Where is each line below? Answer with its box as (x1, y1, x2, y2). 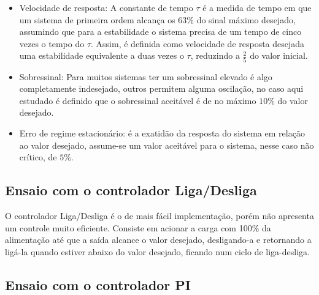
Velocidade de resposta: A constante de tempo (19, 1, 193, 13)
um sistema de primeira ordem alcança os (19, 13, 175, 26)
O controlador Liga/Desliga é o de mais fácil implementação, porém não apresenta (5, 209, 314, 222)
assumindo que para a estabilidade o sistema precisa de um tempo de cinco (19, 25, 302, 38)
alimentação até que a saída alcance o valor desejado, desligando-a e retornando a (5, 233, 312, 246)
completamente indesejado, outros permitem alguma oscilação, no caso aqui (19, 82, 304, 95)
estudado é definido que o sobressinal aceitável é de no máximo (19, 94, 256, 106)
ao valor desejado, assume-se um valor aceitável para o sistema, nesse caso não (19, 138, 314, 151)
